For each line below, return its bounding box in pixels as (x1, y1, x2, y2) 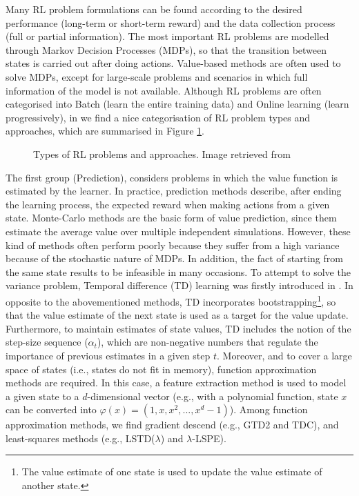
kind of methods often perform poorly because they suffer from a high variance (6, 237, 340, 252)
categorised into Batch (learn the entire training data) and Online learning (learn (6, 97, 349, 111)
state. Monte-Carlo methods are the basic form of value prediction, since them (6, 210, 337, 225)
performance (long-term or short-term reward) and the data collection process (6, 15, 336, 30)
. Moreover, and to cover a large (217, 348, 352, 362)
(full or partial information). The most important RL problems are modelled (6, 29, 329, 43)
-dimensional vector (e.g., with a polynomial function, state (87, 388, 338, 403)
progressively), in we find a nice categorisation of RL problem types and (6, 110, 311, 124)
